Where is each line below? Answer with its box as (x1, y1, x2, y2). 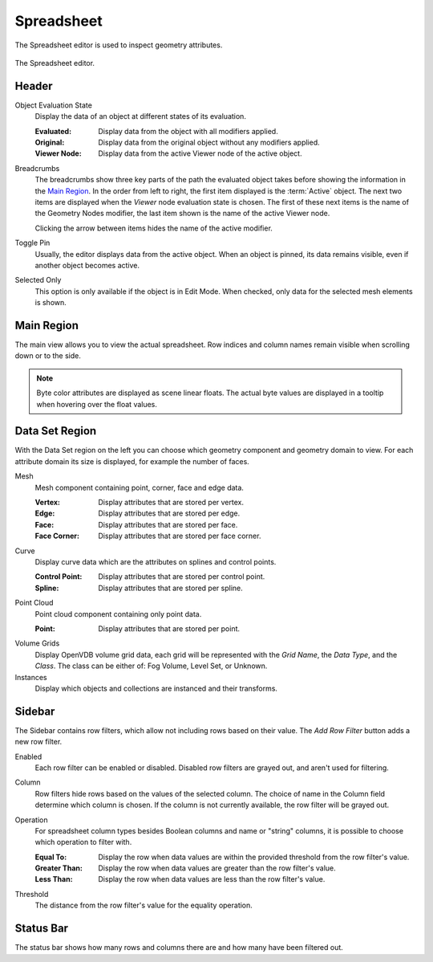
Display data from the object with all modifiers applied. (98, 126, 278, 136)
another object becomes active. (34, 260, 140, 270)
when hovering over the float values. (36, 399, 158, 409)
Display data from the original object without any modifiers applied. (98, 137, 320, 148)
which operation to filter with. (34, 838, 132, 847)
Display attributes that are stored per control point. (98, 572, 265, 581)
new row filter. (14, 737, 63, 747)
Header (14, 79, 53, 92)
